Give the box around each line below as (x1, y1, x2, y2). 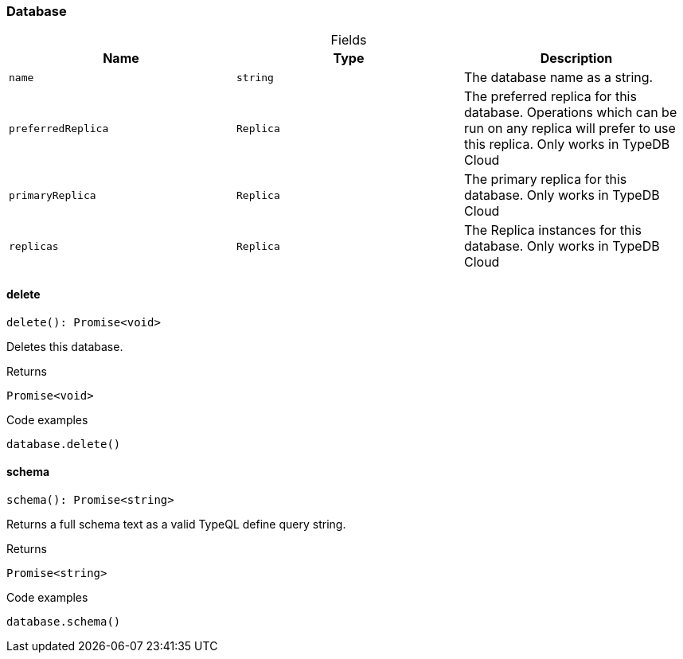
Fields (330, 32, 367, 49)
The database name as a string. (463, 69, 654, 86)
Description (540, 50, 613, 67)
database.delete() (6, 437, 121, 450)
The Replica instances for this (463, 222, 642, 239)
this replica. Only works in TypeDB (463, 136, 670, 153)
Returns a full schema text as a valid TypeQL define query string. (6, 517, 346, 531)
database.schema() (6, 614, 121, 628)
